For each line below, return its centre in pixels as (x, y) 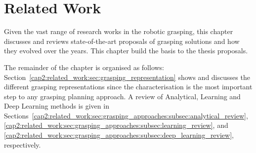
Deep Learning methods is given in (57, 106)
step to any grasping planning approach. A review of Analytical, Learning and (122, 96)
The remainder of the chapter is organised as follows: (84, 67)
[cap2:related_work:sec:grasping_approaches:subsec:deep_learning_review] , (119, 135)
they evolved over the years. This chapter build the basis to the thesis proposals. (126, 51)
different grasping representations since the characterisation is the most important (128, 87)
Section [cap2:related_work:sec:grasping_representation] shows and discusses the (127, 77)
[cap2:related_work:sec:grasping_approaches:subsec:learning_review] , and (116, 125)
